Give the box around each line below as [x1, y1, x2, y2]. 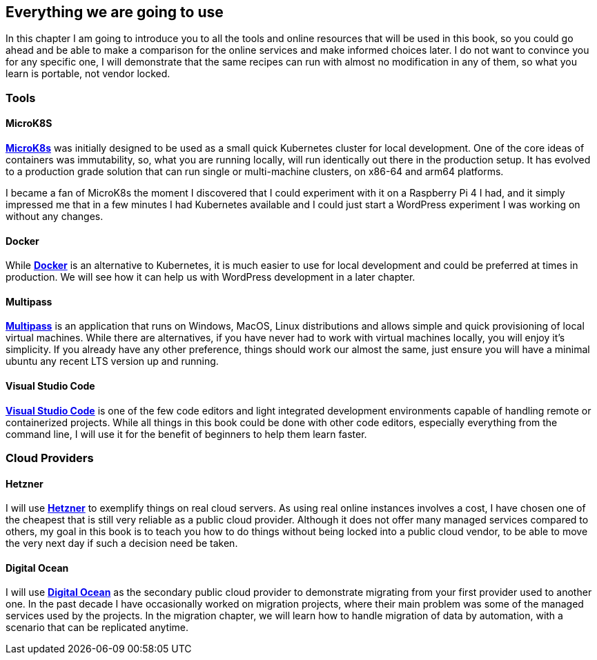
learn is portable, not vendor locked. [6, 68, 170, 80]
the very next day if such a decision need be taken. [6, 537, 238, 550]
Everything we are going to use [6, 3, 224, 21]
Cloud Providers [6, 451, 94, 466]
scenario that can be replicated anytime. [6, 621, 189, 634]
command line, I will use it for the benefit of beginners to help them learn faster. [6, 428, 367, 440]
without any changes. [6, 210, 104, 223]
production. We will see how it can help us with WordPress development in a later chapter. [6, 271, 415, 283]
